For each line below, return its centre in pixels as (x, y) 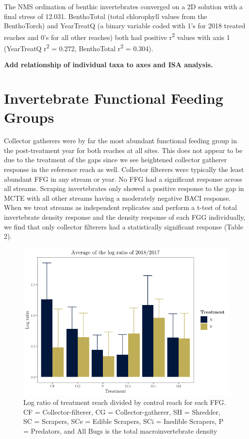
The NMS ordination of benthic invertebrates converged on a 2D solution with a (124, 6)
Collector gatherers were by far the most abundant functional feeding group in (120, 141)
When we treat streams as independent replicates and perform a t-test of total (121, 207)
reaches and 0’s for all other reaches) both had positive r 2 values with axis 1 (117, 36)
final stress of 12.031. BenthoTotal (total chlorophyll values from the (106, 16)
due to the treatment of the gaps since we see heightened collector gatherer (116, 160)
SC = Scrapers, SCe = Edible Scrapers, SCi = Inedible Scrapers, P (124, 421)
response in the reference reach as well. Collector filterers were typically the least (124, 169)
